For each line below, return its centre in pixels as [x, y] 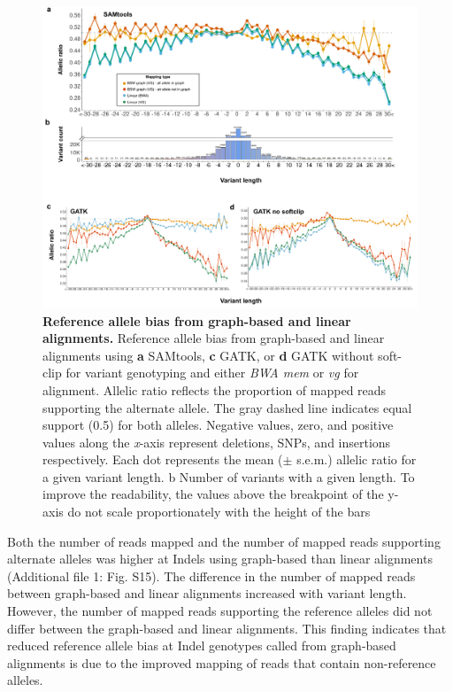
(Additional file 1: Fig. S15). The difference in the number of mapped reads [211, 575]
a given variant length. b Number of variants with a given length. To [229, 476]
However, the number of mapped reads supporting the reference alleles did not [220, 611]
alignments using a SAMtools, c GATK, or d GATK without [208, 355]
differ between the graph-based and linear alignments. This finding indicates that [227, 628]
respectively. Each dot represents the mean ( [163, 459]
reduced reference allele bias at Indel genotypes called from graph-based [202, 645]
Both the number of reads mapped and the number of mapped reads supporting [224, 541]
